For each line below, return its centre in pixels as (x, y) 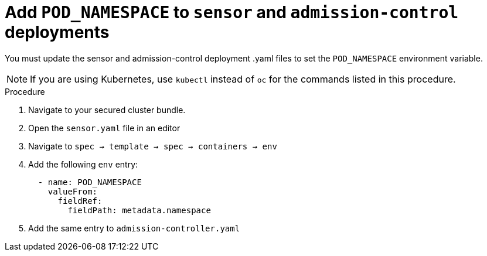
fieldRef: (80, 201)
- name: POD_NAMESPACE (90, 182)
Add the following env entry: (83, 164)
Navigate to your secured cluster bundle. (107, 110)
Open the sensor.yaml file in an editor (104, 128)
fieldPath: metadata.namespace (139, 210)
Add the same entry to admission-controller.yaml (134, 228)
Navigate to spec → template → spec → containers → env (153, 146)
